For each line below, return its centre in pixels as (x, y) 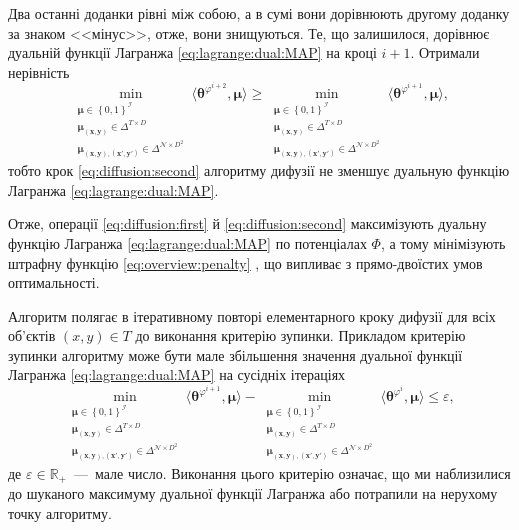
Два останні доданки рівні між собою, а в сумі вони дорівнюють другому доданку (259, 13)
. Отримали (445, 52)
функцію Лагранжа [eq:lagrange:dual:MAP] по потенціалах (187, 242)
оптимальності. (54, 282)
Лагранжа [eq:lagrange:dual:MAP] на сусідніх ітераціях (177, 374)
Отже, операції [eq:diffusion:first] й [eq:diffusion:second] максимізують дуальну (247, 223)
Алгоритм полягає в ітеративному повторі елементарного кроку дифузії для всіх (252, 315)
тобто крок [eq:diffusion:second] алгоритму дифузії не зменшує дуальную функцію (259, 170)
